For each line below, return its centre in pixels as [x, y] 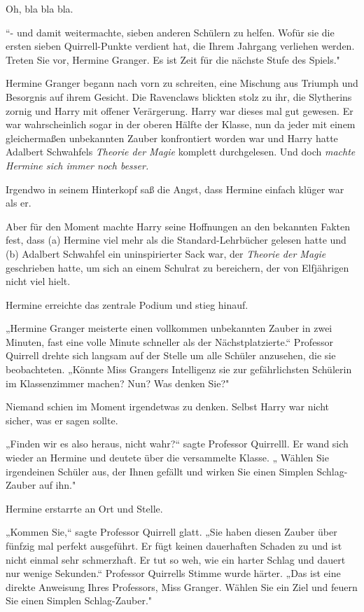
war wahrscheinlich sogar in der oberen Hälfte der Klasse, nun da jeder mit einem [181, 124]
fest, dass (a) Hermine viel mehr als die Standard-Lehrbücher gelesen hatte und [176, 240]
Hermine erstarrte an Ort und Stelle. [84, 508]
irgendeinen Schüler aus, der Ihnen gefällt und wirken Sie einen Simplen [160, 471]
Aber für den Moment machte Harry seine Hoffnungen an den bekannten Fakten [178, 226]
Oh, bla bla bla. [40, 8]
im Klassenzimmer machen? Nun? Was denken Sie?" [118, 383]
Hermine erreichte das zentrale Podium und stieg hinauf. [127, 304]
